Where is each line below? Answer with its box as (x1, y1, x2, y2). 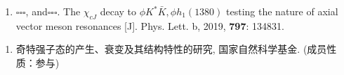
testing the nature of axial (226, 4, 338, 18)
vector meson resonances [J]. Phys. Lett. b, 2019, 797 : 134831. (15, 18, 284, 33)
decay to (100, 4, 137, 18)
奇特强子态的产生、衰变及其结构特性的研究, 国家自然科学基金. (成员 (15, 42, 327, 56)
